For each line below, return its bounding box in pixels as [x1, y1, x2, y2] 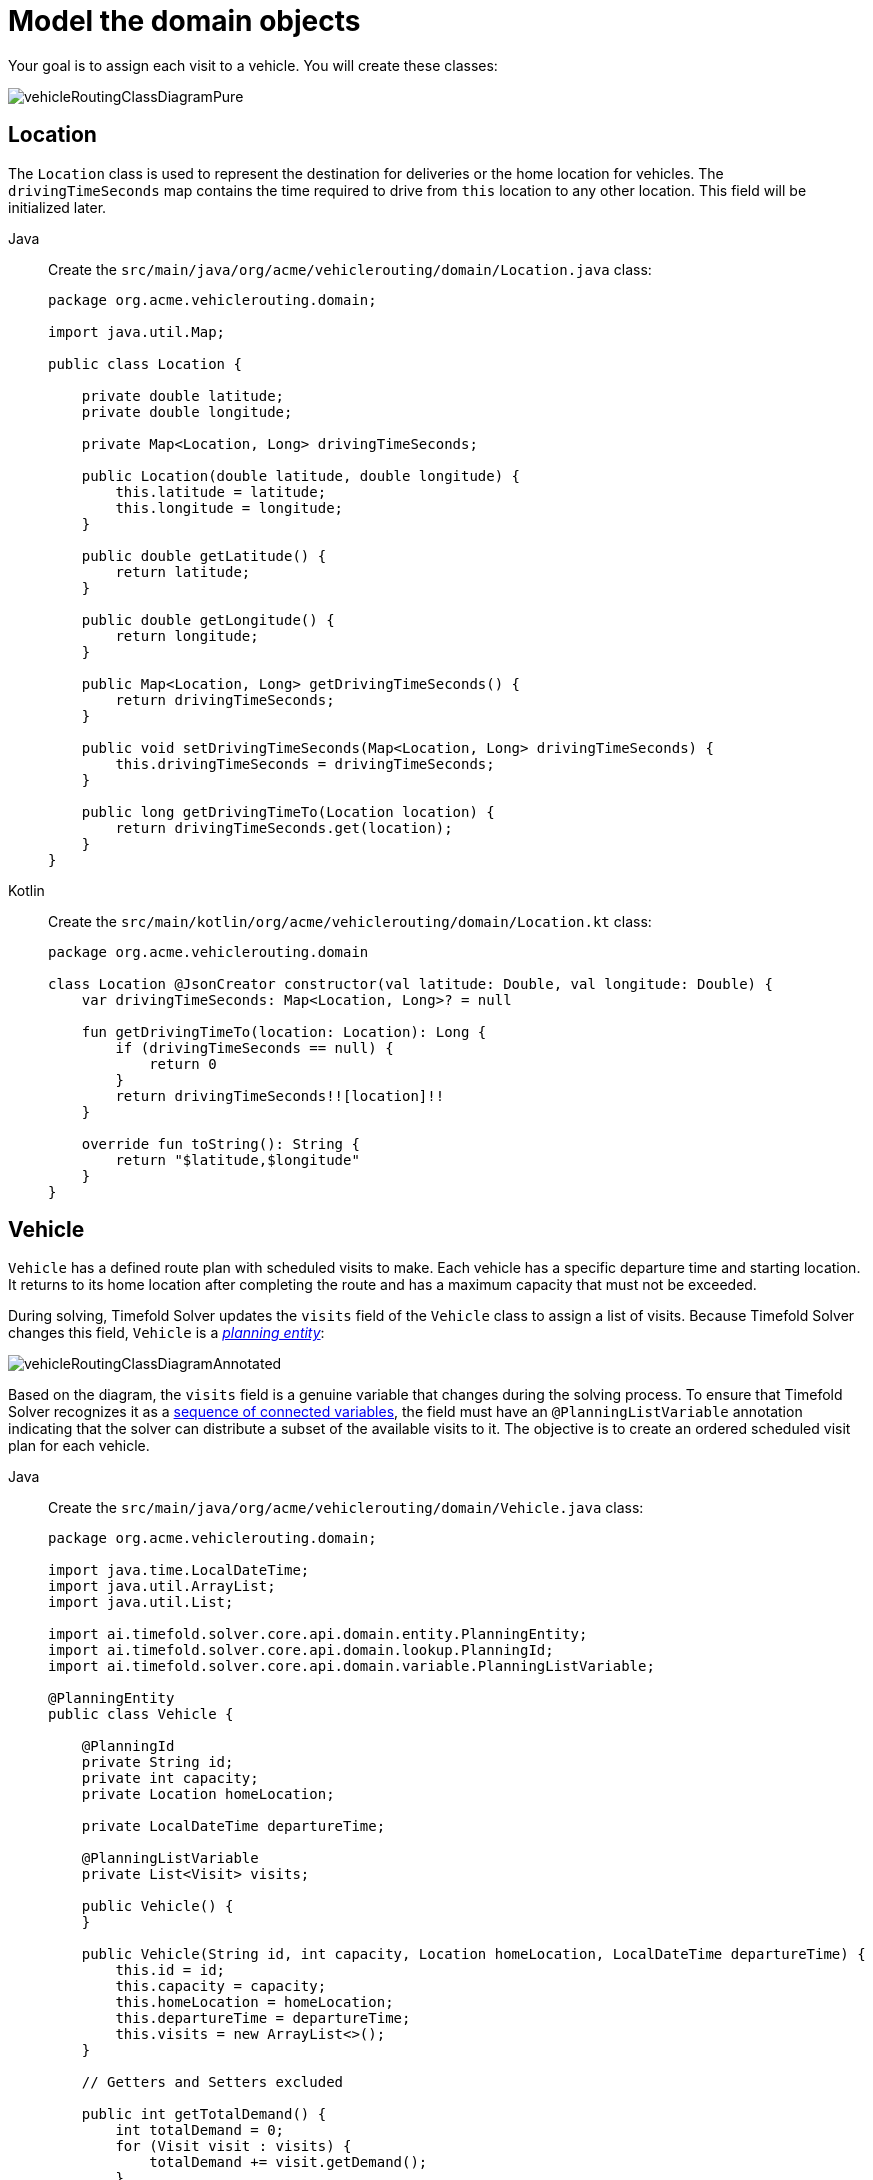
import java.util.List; [48, 1594, 234, 1611]
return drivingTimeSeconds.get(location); [115, 819, 453, 836]
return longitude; [115, 627, 259, 644]
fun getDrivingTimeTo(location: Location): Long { [81, 1023, 487, 1040]
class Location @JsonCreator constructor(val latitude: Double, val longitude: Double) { [48, 975, 773, 992]
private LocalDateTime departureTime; [81, 1818, 386, 1835]
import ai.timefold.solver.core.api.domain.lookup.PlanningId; [48, 1642, 554, 1659]
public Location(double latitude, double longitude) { [81, 467, 521, 484]
